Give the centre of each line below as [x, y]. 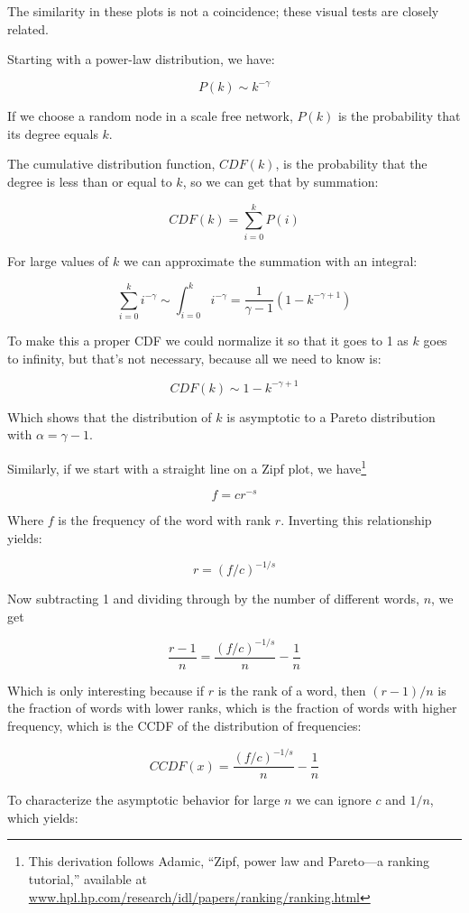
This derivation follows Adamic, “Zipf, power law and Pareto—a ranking [229, 861]
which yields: [43, 817]
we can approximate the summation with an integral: [270, 260]
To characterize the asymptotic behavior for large [144, 800]
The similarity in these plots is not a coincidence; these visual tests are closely [223, 11]
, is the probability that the [351, 164]
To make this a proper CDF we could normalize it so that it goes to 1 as [208, 341]
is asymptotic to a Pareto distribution [331, 416]
